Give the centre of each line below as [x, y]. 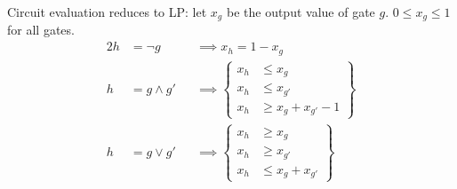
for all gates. [41, 30]
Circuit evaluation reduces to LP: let [107, 12]
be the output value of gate [301, 12]
